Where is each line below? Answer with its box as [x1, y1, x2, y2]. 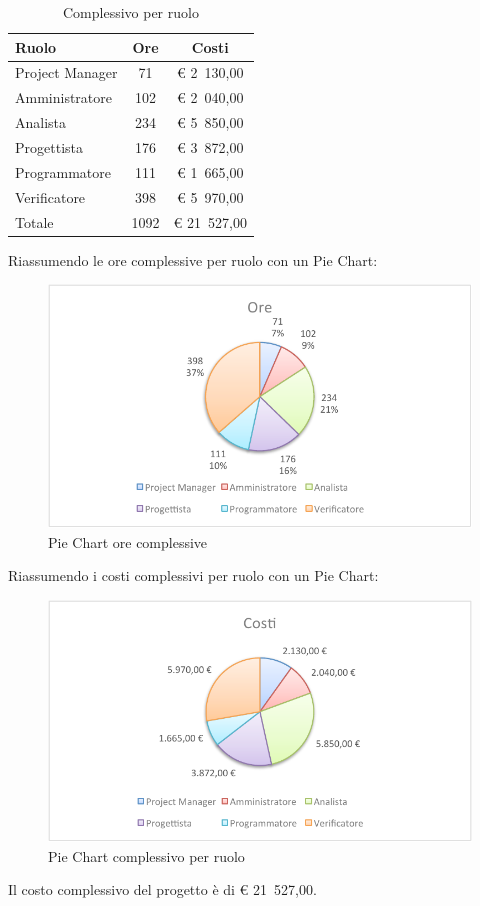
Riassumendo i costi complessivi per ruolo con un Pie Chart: [8, 565, 379, 586]
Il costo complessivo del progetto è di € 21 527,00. [8, 879, 317, 900]
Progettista [15, 136, 83, 157]
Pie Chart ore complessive [48, 531, 208, 552]
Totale [15, 211, 54, 232]
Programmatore [15, 161, 111, 182]
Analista [15, 112, 67, 133]
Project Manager [15, 62, 118, 83]
